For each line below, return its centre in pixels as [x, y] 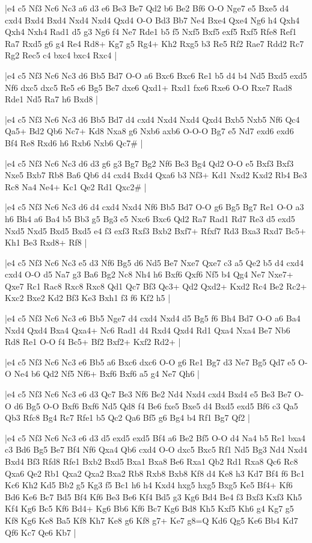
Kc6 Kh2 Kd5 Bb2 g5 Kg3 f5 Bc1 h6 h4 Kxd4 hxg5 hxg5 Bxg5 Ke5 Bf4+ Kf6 [149, 485]
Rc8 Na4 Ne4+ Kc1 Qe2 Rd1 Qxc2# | [76, 186]
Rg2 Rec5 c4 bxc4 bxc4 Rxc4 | [61, 55]
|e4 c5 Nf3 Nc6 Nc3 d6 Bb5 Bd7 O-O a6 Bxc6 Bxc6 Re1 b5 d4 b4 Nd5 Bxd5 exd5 [156, 75]
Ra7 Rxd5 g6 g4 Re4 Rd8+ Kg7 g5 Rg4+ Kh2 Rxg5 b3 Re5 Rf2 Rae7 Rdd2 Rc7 [154, 43]
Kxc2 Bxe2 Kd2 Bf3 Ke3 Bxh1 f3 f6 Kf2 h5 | [88, 298]
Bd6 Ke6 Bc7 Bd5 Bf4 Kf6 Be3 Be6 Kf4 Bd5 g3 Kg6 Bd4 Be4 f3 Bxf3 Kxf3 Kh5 [154, 496]
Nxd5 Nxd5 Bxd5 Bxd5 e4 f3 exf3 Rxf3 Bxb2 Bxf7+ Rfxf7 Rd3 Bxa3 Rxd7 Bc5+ [155, 230]
